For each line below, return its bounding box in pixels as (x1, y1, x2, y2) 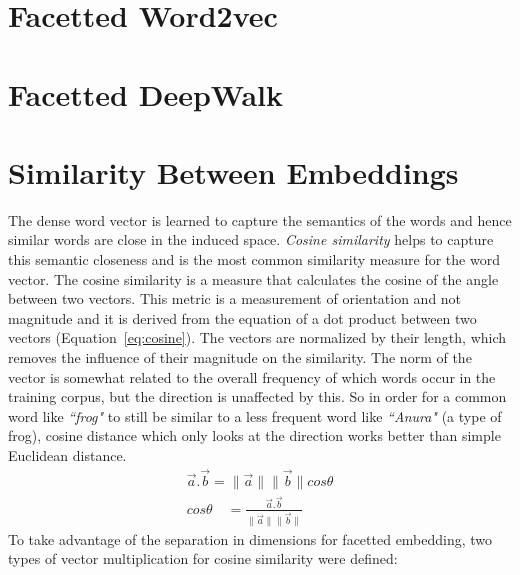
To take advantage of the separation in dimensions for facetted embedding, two (8, 528, 493, 549)
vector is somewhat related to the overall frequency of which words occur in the (8, 366, 496, 387)
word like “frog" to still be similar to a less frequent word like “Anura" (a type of (8, 405, 502, 426)
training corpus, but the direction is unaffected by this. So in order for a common (8, 386, 507, 407)
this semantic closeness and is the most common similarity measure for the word (8, 249, 500, 270)
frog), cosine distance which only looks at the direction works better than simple (8, 425, 501, 446)
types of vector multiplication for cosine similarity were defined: (8, 548, 398, 569)
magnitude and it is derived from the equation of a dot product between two (8, 307, 477, 328)
